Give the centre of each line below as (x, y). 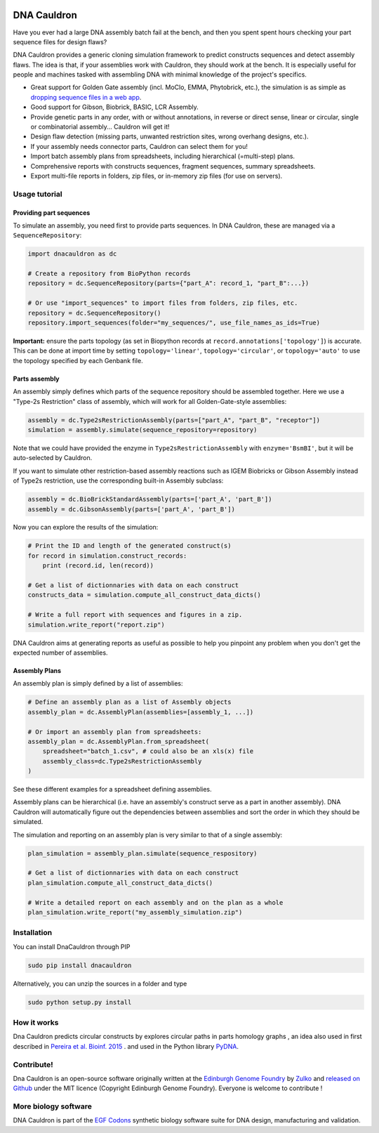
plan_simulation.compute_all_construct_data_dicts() (120, 883)
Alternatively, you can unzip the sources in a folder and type (100, 983)
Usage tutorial (38, 194)
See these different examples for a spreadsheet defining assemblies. (112, 790)
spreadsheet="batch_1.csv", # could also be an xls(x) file (148, 751)
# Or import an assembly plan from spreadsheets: (115, 732)
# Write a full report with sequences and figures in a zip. (135, 615)
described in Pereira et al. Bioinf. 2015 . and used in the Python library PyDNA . (126, 1046)
